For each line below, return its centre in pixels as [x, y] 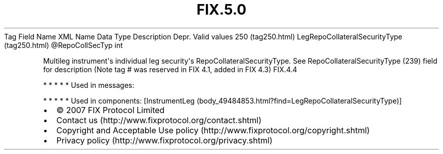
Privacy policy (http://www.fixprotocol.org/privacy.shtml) [164, 140]
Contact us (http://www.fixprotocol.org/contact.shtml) [159, 120]
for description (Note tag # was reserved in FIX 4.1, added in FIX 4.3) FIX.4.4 [170, 69]
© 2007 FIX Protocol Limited [110, 110]
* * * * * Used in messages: [89, 85]
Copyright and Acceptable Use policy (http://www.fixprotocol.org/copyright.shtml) [213, 130]
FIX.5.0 [221, 10]
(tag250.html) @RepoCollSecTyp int [63, 45]
